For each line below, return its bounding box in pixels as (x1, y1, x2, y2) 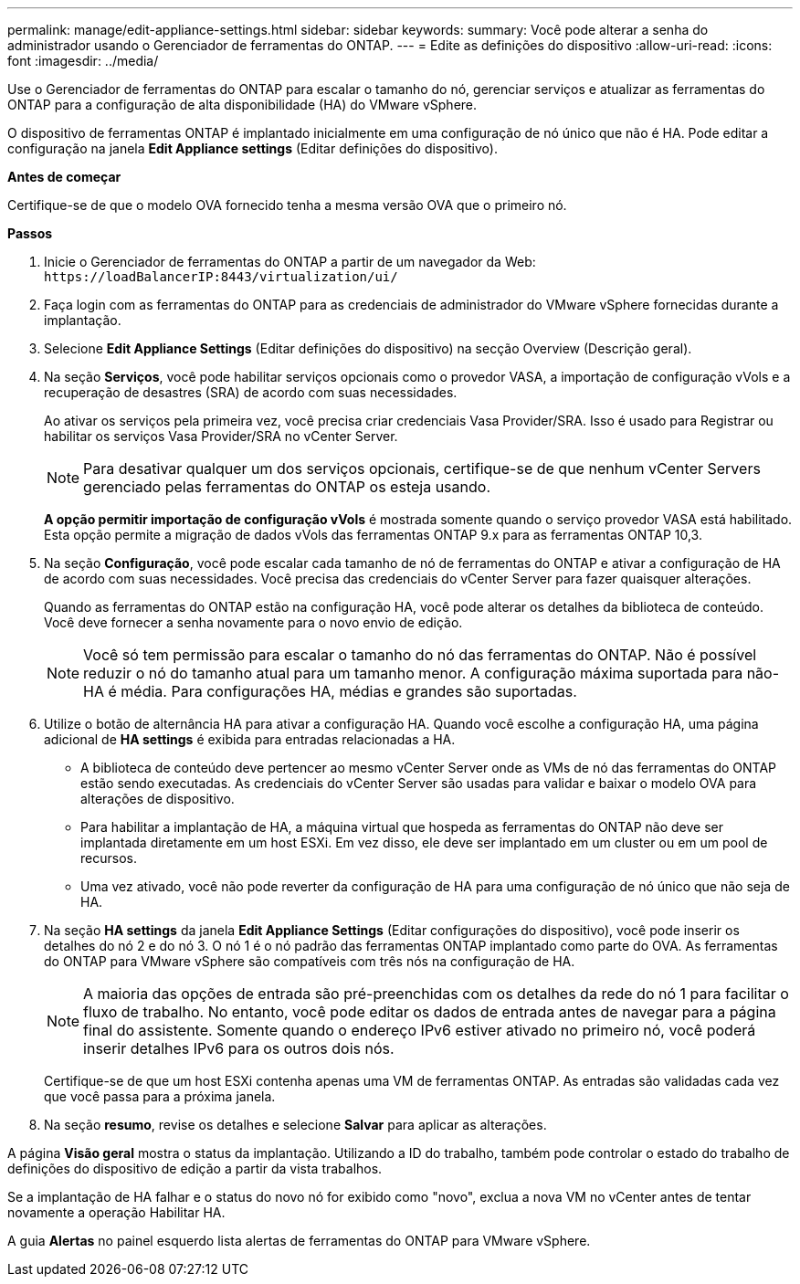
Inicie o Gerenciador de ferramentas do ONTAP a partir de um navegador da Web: (44, 254, 536, 269)
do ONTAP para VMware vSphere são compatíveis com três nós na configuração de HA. (44, 953, 575, 969)
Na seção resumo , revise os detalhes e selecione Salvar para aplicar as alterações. (44, 1117, 547, 1132)
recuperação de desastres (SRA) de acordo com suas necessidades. (44, 384, 458, 400)
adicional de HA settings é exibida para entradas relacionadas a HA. (44, 731, 456, 747)
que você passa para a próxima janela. (44, 1089, 276, 1104)
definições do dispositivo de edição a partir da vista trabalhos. (7, 1161, 383, 1176)
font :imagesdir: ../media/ (7, 53, 159, 68)
